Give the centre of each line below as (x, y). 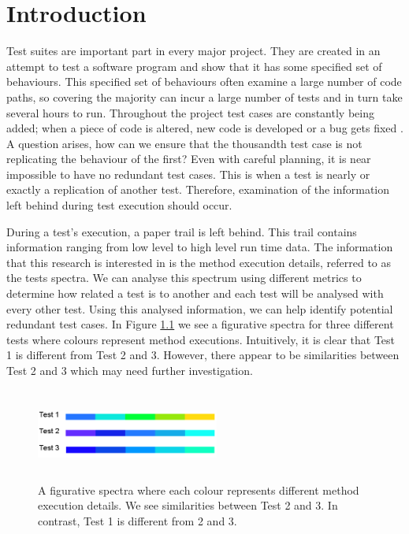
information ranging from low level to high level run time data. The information (200, 247)
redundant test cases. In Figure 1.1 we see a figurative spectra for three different (200, 324)
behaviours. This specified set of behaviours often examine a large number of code (204, 82)
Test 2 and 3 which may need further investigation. (130, 370)
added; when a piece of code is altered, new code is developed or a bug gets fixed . (205, 128)
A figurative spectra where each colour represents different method (199, 489)
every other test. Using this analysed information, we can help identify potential (200, 308)
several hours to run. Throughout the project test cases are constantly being (190, 112)
